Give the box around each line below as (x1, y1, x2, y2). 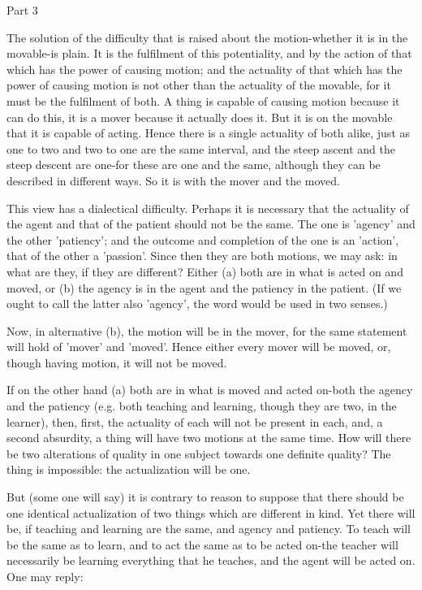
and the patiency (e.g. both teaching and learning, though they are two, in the (6, 397, 397, 414)
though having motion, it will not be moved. (6, 354, 227, 371)
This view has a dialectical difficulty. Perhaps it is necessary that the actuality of (6, 199, 409, 216)
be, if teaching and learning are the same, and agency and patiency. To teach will (6, 520, 411, 537)
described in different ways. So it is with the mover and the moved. (6, 171, 340, 189)
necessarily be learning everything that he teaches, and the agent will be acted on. (6, 552, 416, 569)
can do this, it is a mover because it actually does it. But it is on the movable (6, 108, 393, 125)
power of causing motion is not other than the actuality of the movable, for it (6, 76, 391, 93)
